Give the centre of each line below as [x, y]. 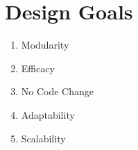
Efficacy [38, 68]
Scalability [43, 138]
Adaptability [48, 114]
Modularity [45, 45]
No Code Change [58, 91]
